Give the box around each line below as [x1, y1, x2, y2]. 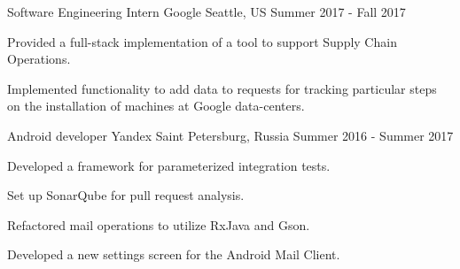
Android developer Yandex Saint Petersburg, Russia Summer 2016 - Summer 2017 [7, 126, 454, 144]
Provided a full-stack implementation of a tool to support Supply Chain [7, 32, 397, 50]
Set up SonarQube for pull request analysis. [7, 186, 245, 204]
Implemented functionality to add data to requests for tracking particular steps [7, 79, 437, 97]
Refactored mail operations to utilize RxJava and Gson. [7, 215, 310, 234]
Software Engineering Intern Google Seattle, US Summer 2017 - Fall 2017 [7, 3, 406, 20]
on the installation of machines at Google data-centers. [7, 96, 305, 115]
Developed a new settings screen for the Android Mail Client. [7, 245, 340, 264]
